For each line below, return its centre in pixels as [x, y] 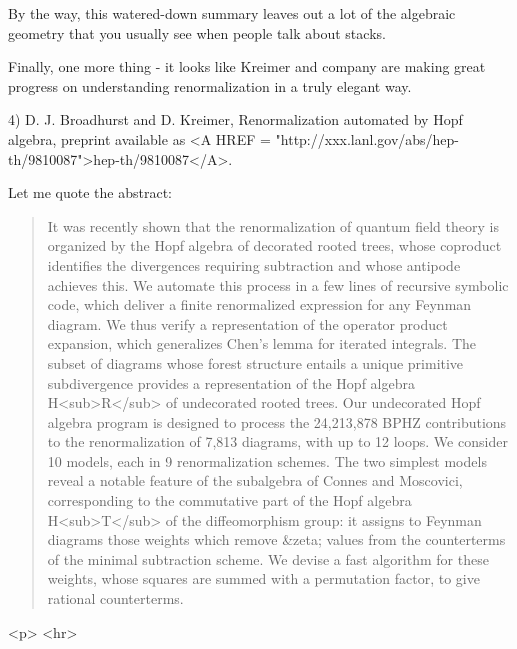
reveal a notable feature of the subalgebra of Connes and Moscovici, [255, 480]
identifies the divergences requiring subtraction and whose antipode [254, 264]
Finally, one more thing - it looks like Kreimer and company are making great [247, 66]
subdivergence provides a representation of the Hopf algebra [231, 382]
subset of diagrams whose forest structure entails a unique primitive [255, 362]
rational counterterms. [115, 598]
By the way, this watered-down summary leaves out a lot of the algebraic [232, 13]
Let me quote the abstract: [90, 192]
